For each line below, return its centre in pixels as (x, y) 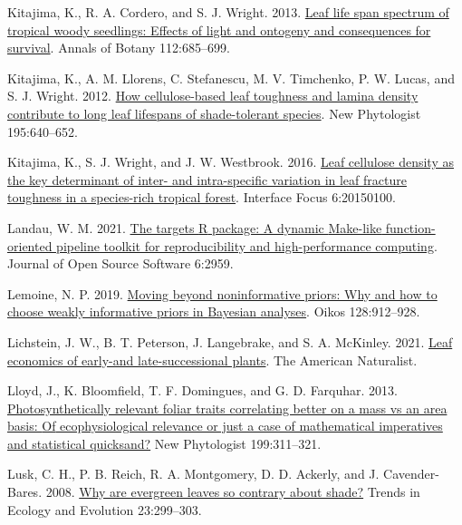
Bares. (25, 492)
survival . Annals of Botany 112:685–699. (119, 48)
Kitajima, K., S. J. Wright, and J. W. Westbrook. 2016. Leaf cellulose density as (231, 162)
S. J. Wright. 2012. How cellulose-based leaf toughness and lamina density (213, 96)
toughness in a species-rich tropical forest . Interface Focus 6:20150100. (202, 197)
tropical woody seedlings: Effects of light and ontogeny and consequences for (219, 29)
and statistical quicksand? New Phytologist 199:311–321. (164, 443)
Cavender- (411, 474)
